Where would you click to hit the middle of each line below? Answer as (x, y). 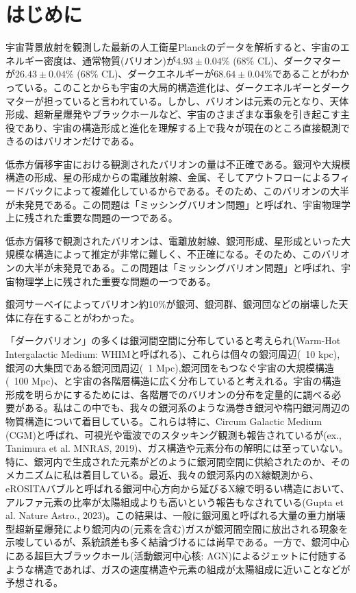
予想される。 (34, 582)
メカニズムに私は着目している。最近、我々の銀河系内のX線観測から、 (163, 475)
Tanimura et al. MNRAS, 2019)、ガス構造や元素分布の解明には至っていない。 (177, 448)
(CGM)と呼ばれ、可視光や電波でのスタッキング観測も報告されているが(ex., (174, 434)
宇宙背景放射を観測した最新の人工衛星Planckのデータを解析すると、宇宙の (173, 47)
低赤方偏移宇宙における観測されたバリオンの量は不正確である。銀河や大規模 (178, 164)
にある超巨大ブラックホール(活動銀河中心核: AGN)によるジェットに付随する (176, 555)
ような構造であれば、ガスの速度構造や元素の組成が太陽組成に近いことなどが (178, 569)
